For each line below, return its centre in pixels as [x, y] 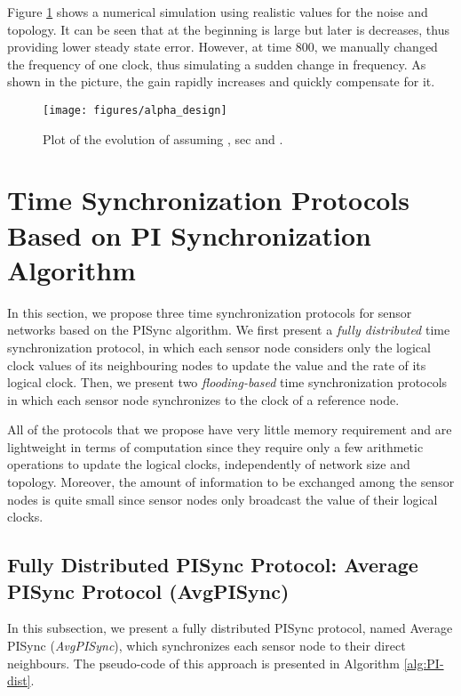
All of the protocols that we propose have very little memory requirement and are [230, 429]
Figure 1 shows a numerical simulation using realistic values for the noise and [218, 12]
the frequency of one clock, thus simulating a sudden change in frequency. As [217, 64]
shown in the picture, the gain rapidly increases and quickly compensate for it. [221, 81]
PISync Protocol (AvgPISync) [148, 591]
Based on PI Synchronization [189, 235]
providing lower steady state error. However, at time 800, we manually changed [223, 47]
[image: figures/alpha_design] [135, 110]
